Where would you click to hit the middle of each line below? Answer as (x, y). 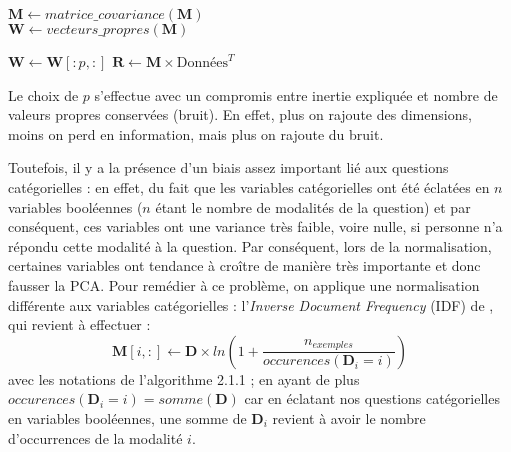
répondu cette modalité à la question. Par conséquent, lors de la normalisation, (250, 245)
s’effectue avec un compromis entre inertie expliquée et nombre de (296, 94)
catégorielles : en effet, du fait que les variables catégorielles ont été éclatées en (249, 186)
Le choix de (43, 94)
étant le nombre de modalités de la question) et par (313, 206)
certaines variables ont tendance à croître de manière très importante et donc (244, 265)
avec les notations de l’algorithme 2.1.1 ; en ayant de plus (184, 378)
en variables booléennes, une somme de (127, 417)
